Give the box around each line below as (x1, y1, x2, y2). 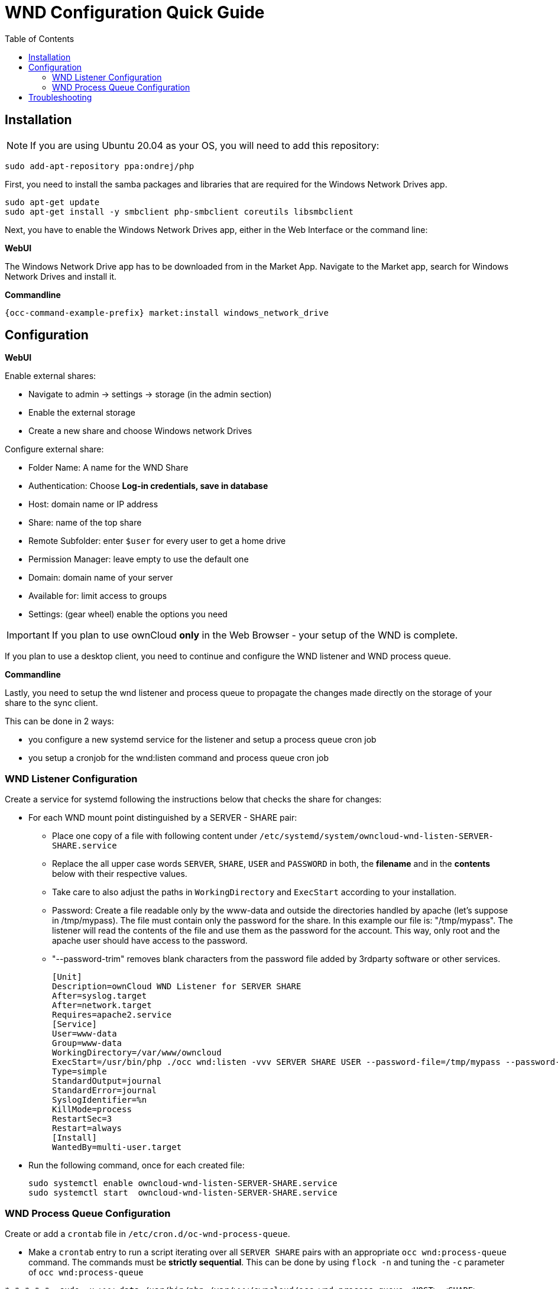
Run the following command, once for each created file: (28, 1160, 245, 1171)
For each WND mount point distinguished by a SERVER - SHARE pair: (28, 812, 297, 823)
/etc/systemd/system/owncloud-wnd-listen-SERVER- (259, 831, 494, 841)
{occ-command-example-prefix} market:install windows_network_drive (5, 307, 329, 318)
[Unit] (52, 972, 82, 982)
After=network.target (52, 1000, 152, 1011)
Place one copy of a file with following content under (52, 831, 257, 841)
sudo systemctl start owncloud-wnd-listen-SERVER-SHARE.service (28, 1188, 338, 1198)
